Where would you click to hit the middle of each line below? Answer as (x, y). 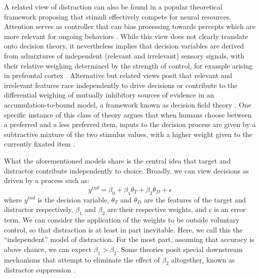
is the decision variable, (73, 199)
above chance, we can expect (48, 249)
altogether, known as (203, 259)
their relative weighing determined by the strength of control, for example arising (128, 65)
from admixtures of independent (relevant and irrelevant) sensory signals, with (124, 55)
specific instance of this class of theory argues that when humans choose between (128, 114)
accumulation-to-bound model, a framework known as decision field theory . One (128, 104)
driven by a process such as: (47, 180)
